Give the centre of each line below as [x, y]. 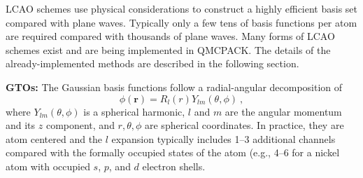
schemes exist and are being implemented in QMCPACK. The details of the [168, 49]
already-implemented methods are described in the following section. [152, 63]
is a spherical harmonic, [134, 111]
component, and [80, 125]
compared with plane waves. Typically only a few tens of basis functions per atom [181, 22]
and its [21, 125]
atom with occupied [48, 166]
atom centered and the [54, 138]
